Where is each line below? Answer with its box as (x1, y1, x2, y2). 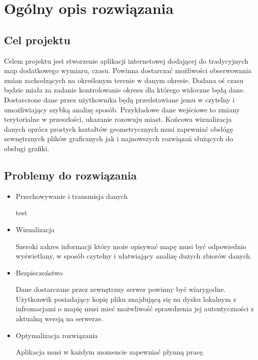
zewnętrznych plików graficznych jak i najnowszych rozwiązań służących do (4, 133, 233, 144)
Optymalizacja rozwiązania (15, 330, 98, 340)
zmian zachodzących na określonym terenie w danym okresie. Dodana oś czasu (4, 75, 244, 85)
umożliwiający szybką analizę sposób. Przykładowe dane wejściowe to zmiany (4, 104, 240, 114)
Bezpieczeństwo (15, 267, 63, 277)
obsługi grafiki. (4, 143, 49, 153)
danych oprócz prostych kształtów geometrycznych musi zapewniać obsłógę (4, 123, 233, 134)
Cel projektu (4, 32, 71, 47)
